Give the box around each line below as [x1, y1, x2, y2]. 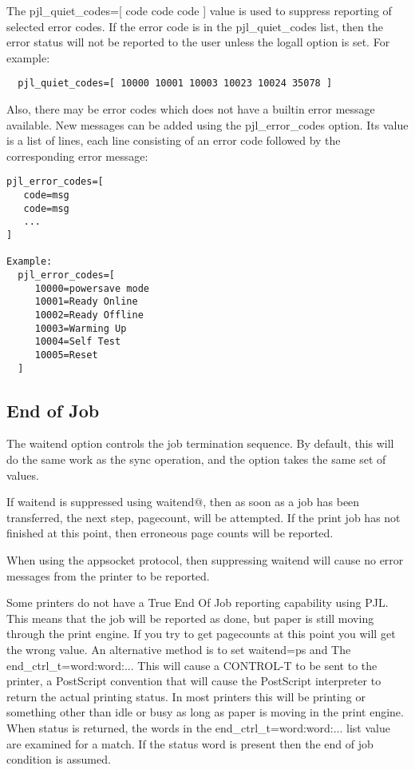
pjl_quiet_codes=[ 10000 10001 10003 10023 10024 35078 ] [18, 78, 333, 90]
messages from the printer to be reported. [6, 567, 210, 584]
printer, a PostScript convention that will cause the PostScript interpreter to [6, 672, 381, 689]
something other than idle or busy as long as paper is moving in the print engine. [6, 704, 404, 720]
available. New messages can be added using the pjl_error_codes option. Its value [6, 116, 409, 133]
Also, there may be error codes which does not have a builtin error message [6, 101, 375, 118]
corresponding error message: [6, 147, 148, 164]
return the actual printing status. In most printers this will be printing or [6, 688, 366, 704]
